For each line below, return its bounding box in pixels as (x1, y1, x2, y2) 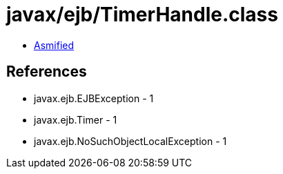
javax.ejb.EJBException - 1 (34, 92, 154, 104)
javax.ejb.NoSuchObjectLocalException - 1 (34, 135, 227, 147)
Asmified (34, 39, 75, 51)
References (6, 63, 87, 81)
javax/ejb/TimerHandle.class (6, 3, 278, 26)
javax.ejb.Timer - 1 (34, 113, 117, 126)
